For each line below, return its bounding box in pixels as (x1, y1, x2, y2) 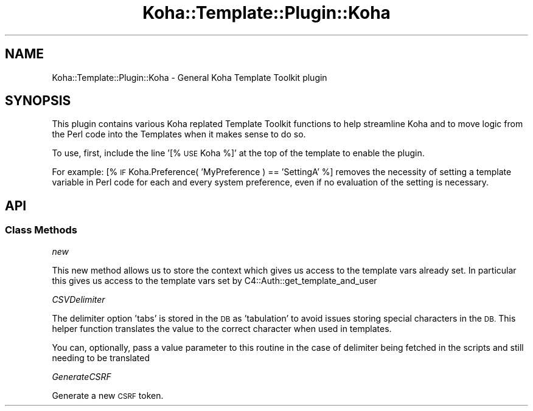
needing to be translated (52, 352, 150, 363)
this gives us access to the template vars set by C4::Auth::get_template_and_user (52, 275, 377, 286)
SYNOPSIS (5, 93, 71, 109)
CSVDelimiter (52, 294, 105, 305)
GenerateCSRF (52, 371, 111, 382)
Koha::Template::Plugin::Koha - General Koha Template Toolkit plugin (52, 72, 327, 83)
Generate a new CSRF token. (52, 390, 164, 401)
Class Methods (5, 224, 77, 237)
